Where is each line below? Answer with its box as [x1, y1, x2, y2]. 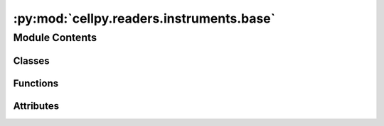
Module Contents [13, 31, 97, 44]
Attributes [13, 100, 60, 112]
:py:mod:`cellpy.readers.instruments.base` [13, 11, 276, 26]
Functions [13, 77, 59, 89]
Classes [13, 55, 50, 67]
